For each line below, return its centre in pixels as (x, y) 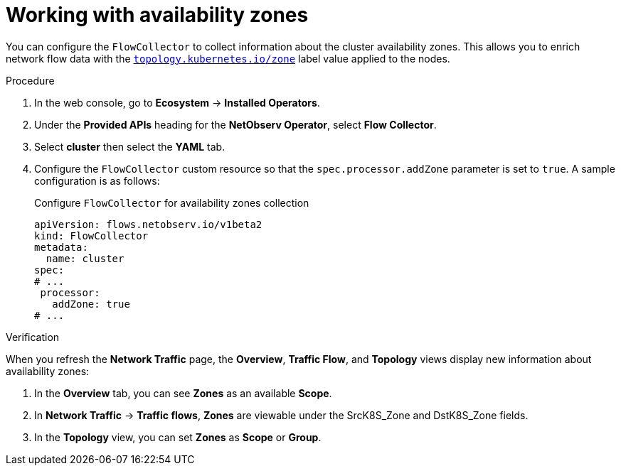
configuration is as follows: (97, 180)
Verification (33, 337)
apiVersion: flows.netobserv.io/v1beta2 (148, 224)
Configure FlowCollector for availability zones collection (172, 202)
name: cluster (85, 258)
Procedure (30, 80)
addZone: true (91, 304)
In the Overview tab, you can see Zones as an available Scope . (183, 393)
